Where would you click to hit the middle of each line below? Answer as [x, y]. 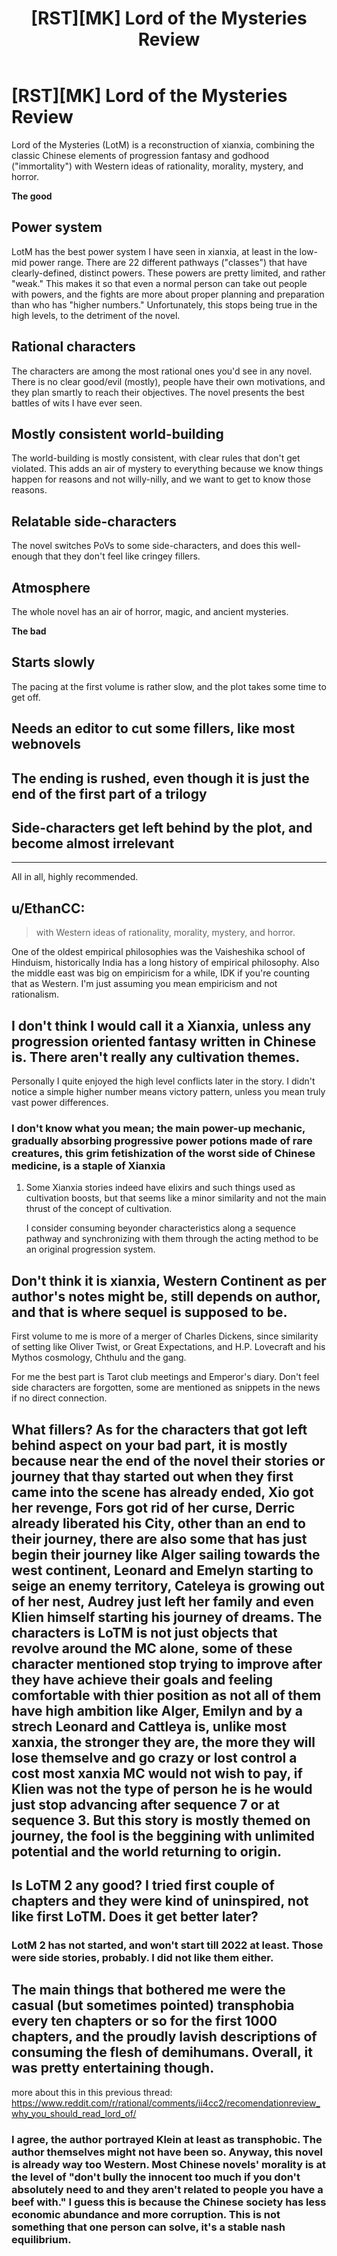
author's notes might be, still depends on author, [166, 1296]
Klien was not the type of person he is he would [162, 1788]
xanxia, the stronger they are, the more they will [163, 1742]
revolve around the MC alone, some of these [152, 1648]
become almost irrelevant [93, 843]
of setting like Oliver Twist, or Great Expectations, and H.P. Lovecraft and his [168, 1347]
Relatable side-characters [94, 521]
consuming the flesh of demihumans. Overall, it [162, 2052]
